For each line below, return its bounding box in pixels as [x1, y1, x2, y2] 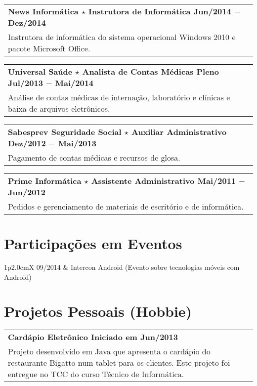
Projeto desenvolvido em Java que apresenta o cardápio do [8, 345, 211, 357]
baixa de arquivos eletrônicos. [8, 103, 110, 114]
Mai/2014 [55, 77, 94, 88]
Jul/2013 [8, 77, 43, 88]
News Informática [8, 5, 79, 17]
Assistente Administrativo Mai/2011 [91, 175, 236, 186]
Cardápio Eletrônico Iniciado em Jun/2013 [8, 331, 178, 343]
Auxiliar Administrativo [131, 126, 227, 137]
